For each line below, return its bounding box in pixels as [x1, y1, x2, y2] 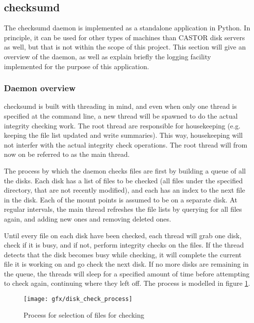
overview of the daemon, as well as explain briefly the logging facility [4, 51, 211, 61]
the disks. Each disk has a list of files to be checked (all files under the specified [4, 175, 243, 185]
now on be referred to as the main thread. [4, 149, 130, 159]
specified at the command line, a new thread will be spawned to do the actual [4, 110, 238, 121]
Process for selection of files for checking [24, 309, 144, 320]
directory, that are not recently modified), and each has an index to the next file [4, 185, 245, 195]
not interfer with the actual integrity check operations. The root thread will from [4, 139, 248, 149]
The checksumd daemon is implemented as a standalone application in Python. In [4, 23, 251, 33]
